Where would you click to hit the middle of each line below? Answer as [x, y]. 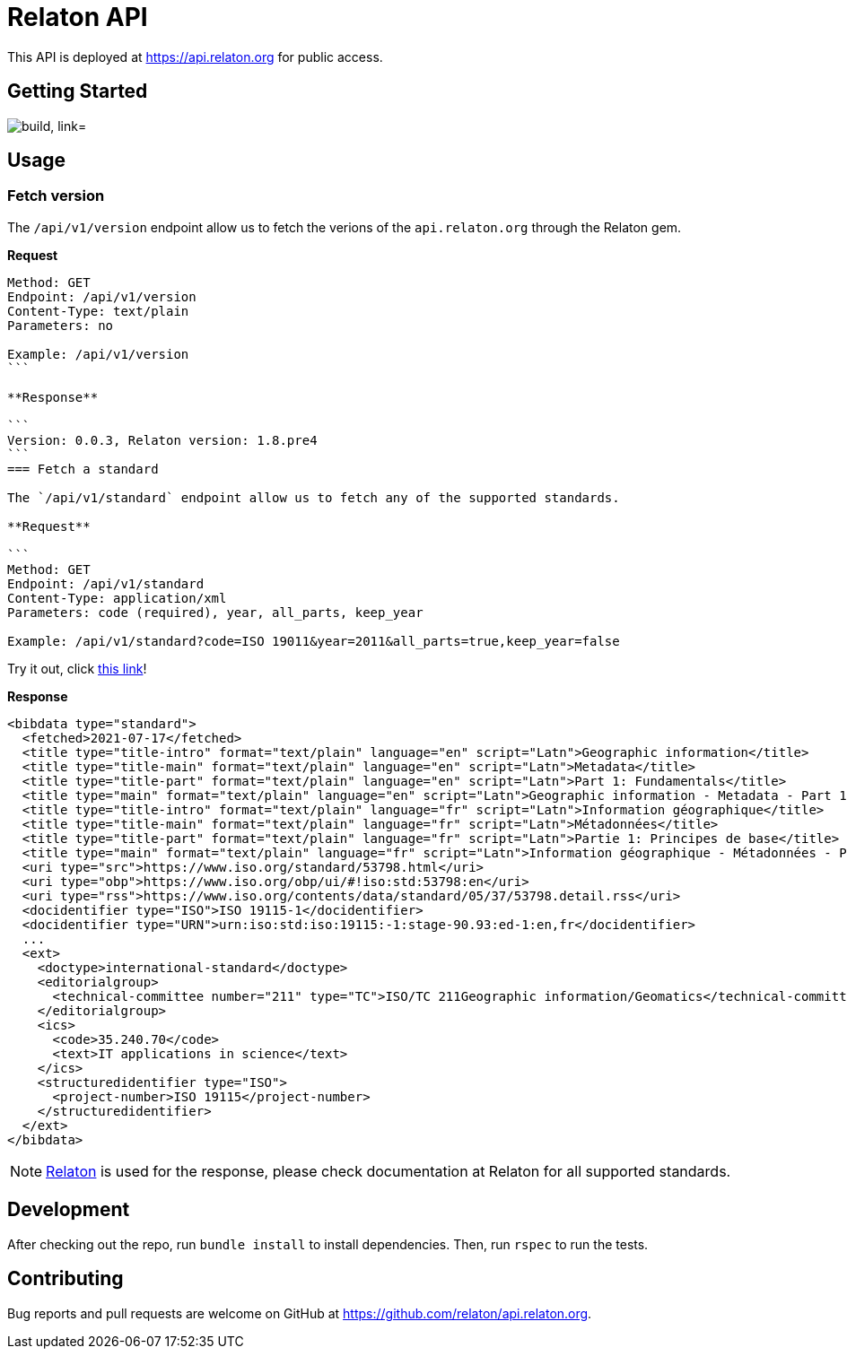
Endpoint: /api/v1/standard [106, 583]
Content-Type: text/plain [98, 311]
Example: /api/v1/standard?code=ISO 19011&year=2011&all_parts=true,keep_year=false [314, 641]
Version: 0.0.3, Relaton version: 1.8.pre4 [162, 440]
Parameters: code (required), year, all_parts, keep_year [215, 612]
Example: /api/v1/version [98, 354]
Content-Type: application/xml [117, 598]
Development [69, 1210]
